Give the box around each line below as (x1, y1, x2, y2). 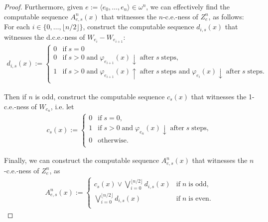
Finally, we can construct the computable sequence (4, 155, 159, 165)
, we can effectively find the (146, 1, 230, 11)
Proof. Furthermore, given (4, 1, 83, 11)
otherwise (98, 137, 127, 145)
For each (4, 21, 30, 32)
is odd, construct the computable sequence (35, 91, 165, 102)
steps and (161, 68, 190, 75)
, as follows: (208, 11, 244, 21)
